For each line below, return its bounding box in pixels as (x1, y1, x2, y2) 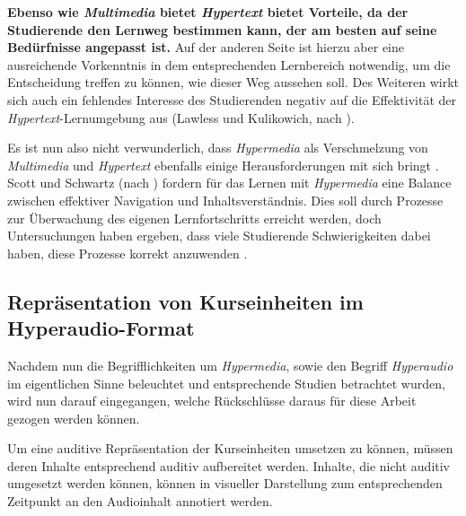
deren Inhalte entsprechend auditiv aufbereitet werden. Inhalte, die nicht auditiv (7, 456, 451, 475)
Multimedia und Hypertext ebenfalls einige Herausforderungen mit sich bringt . (7, 155, 439, 174)
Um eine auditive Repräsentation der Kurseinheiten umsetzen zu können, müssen (7, 439, 453, 458)
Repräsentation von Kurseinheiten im (7, 287, 364, 315)
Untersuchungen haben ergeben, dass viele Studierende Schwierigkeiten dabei (7, 226, 431, 245)
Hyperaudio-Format (7, 314, 195, 342)
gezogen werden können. (7, 408, 140, 427)
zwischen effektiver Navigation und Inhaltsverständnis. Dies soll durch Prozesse (7, 190, 444, 209)
